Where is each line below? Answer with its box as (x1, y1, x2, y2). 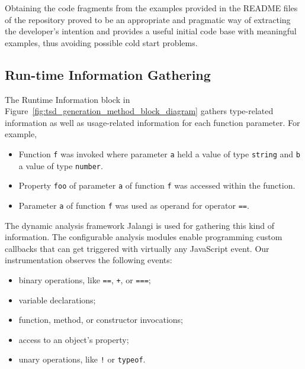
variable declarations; (18, 293, 96, 306)
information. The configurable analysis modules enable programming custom (5, 231, 282, 243)
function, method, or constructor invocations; (18, 313, 183, 326)
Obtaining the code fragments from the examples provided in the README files (5, 2, 298, 14)
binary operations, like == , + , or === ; (18, 273, 151, 286)
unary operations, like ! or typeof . (18, 353, 146, 365)
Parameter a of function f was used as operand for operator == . (18, 199, 249, 211)
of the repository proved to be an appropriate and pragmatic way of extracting (5, 13, 291, 25)
